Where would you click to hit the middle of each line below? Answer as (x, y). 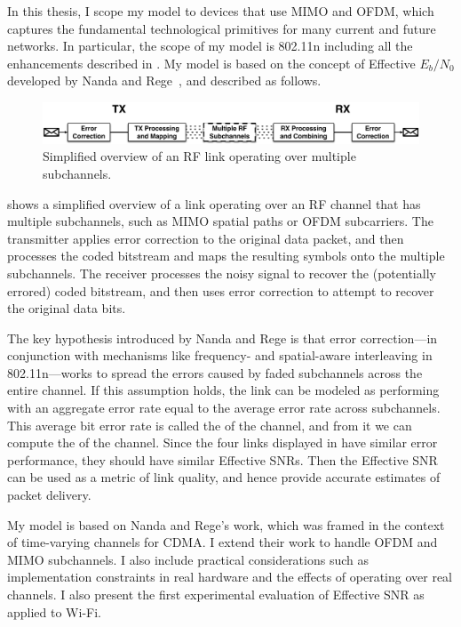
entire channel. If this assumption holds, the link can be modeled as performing (223, 390)
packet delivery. (49, 495)
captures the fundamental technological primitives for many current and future (222, 28)
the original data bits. (67, 308)
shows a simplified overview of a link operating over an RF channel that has (214, 203)
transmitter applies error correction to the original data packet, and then (206, 238)
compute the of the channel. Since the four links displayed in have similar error (223, 442)
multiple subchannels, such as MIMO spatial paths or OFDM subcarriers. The (220, 221)
